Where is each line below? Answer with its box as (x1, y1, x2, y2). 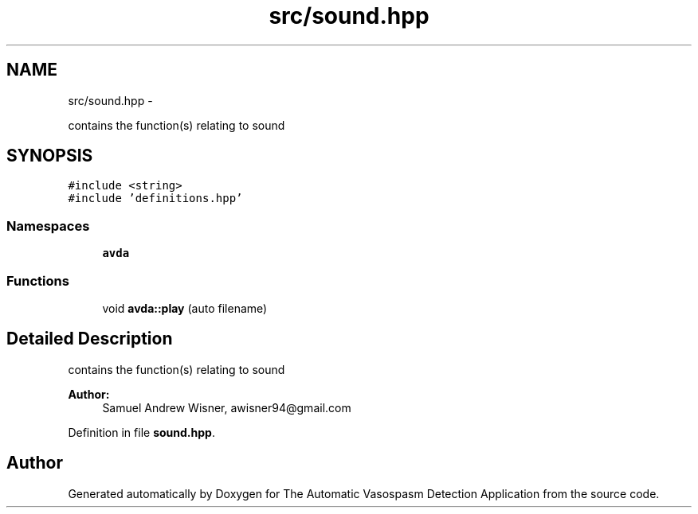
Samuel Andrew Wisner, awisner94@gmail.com (102, 400, 351, 415)
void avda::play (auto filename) (102, 301, 268, 315)
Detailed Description (6, 329, 173, 349)
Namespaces (6, 217, 90, 234)
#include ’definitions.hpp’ (68, 192, 243, 205)
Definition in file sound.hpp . (68, 425, 215, 439)
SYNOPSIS (6, 146, 93, 166)
